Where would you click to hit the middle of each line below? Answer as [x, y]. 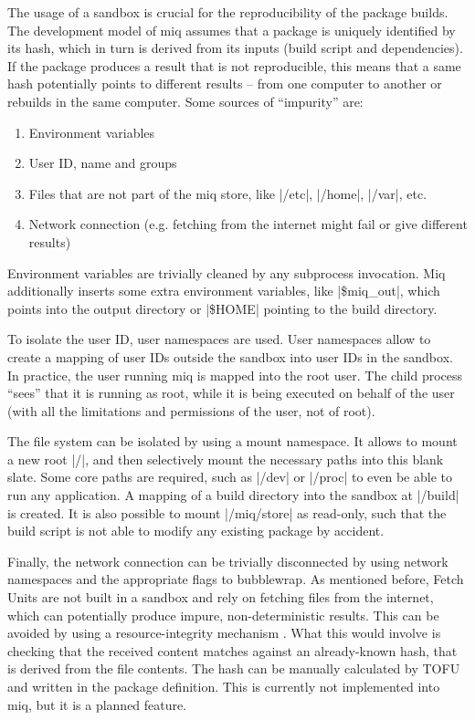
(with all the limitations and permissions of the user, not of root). [191, 410]
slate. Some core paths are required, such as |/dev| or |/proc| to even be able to [230, 477]
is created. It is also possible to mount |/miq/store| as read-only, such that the [227, 512]
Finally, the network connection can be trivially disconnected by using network [228, 561]
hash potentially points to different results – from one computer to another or [225, 83]
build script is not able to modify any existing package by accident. [196, 531]
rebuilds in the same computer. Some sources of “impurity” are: [185, 101]
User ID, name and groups [103, 163]
